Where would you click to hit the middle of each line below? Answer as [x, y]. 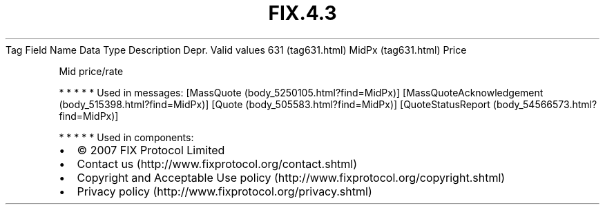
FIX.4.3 [302, 13]
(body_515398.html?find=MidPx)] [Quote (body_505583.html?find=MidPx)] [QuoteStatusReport [275, 104]
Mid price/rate [91, 71]
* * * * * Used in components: [126, 137]
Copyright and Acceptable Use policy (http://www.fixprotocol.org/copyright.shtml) [291, 177]
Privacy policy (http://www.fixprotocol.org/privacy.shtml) [224, 191]
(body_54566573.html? [545, 104]
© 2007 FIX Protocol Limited [151, 150]
